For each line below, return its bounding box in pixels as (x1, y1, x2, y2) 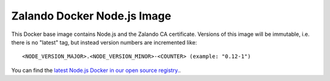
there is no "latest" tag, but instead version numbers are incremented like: (11, 38, 197, 46)
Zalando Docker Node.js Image (11, 9, 171, 23)
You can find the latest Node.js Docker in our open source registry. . (11, 66, 181, 74)
